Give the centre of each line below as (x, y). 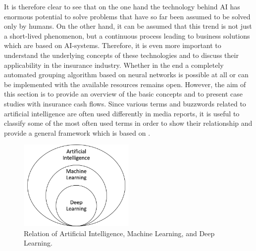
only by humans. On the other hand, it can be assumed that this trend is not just (128, 26)
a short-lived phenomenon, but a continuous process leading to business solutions (127, 35)
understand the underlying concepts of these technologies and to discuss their (121, 55)
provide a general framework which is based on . (77, 132)
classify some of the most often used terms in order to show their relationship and (128, 123)
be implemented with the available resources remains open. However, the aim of (125, 84)
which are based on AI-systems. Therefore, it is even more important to (113, 45)
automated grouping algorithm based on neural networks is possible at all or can (126, 75)
